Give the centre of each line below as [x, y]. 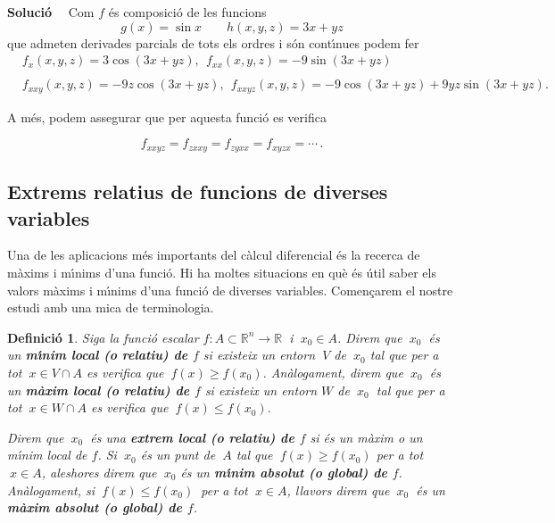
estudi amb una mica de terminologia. [111, 307]
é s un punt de [178, 455]
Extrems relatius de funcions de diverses [198, 191]
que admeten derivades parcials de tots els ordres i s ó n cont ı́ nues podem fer [213, 42]
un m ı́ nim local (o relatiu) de [98, 355]
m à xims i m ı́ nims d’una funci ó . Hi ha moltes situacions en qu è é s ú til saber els [222, 272]
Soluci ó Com [51, 12]
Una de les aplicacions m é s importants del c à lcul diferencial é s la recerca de [214, 255]
